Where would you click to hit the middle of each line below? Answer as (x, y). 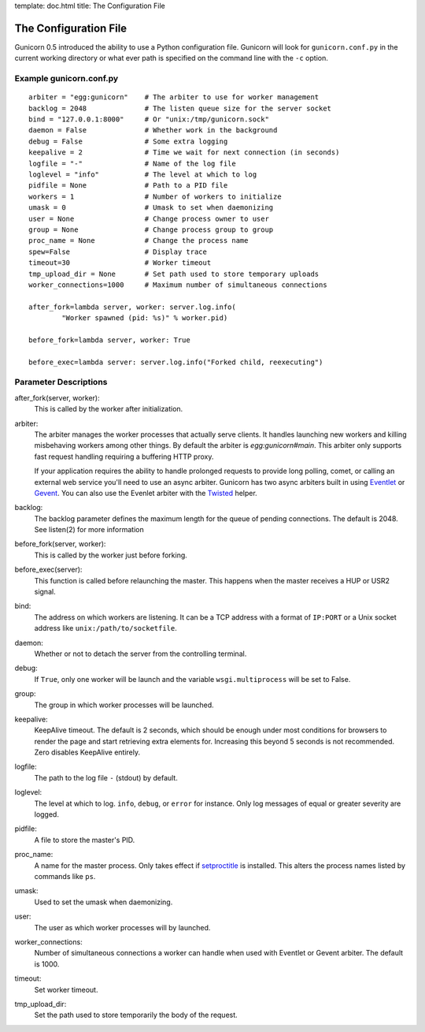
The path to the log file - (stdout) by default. (106, 777)
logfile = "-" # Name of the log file (132, 163)
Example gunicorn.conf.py (67, 79)
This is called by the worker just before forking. (111, 555)
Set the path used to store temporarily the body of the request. (136, 1015)
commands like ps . (65, 876)
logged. (46, 814)
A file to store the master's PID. (85, 840)
